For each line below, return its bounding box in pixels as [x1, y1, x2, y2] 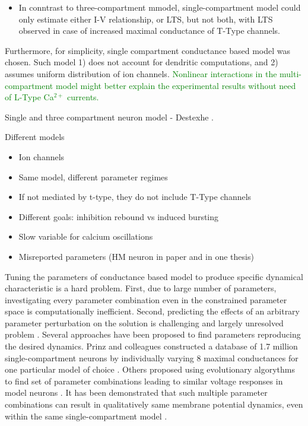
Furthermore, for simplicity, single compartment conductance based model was [5, 44, 290, 56]
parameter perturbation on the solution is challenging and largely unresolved [5, 316, 284, 329]
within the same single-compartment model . [5, 409, 167, 422]
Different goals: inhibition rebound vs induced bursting [18, 210, 219, 222]
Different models [5, 131, 65, 143]
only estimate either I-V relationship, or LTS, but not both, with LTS [18, 12, 273, 25]
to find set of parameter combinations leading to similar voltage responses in [5, 374, 283, 387]
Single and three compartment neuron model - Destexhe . [5, 110, 214, 123]
